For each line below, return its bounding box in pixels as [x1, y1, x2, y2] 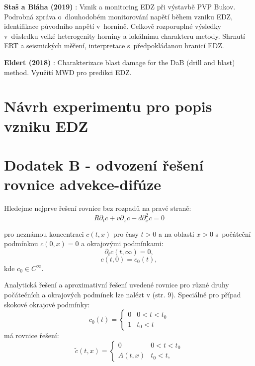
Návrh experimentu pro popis [4, 96, 212, 116]
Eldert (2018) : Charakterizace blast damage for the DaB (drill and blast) [4, 57, 235, 67]
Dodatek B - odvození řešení [4, 154, 204, 175]
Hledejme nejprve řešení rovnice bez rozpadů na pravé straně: [4, 203, 191, 213]
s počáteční [215, 228, 251, 239]
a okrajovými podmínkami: [81, 238, 164, 249]
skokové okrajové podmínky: [4, 299, 90, 309]
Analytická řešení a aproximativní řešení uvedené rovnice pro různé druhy [4, 279, 229, 290]
